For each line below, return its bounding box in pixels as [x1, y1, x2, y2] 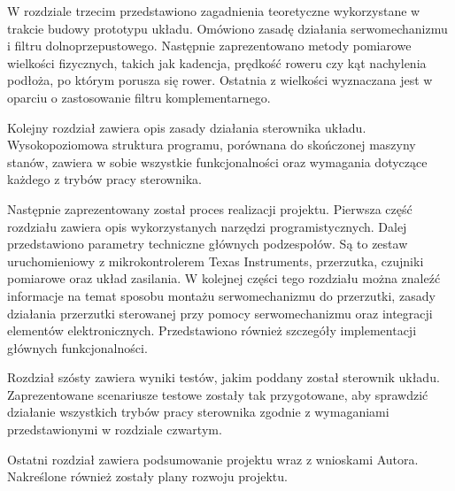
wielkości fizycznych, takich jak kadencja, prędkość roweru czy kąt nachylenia [7, 53, 427, 72]
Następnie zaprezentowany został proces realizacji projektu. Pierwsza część [7, 199, 413, 218]
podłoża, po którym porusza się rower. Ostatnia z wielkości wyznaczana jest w [7, 71, 433, 89]
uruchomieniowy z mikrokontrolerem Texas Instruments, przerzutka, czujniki [7, 251, 424, 270]
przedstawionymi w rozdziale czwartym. [7, 420, 222, 439]
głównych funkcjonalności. [7, 338, 148, 357]
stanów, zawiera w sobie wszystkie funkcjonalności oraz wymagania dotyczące [7, 152, 428, 171]
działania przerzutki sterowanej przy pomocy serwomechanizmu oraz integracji [7, 303, 433, 322]
